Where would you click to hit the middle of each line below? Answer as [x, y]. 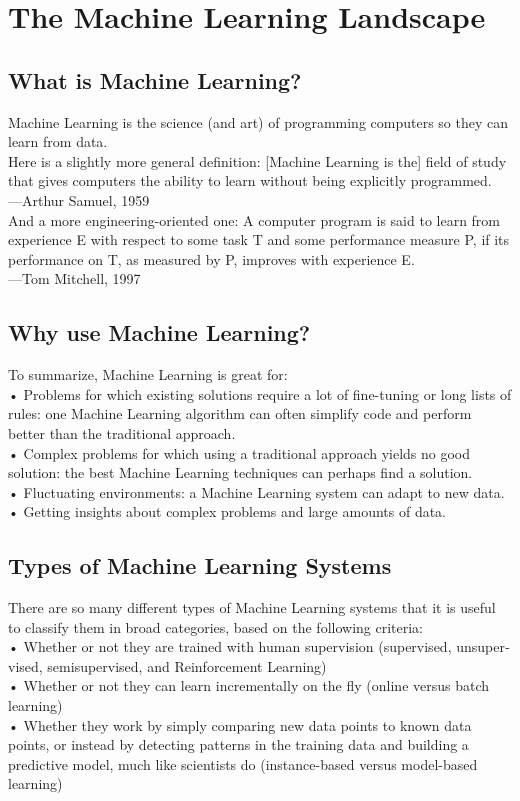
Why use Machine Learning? [159, 332]
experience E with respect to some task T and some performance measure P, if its [259, 239]
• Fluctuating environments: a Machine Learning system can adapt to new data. [256, 491]
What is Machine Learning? [155, 79]
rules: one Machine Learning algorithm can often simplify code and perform [240, 413]
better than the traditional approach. [122, 432]
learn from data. [58, 141]
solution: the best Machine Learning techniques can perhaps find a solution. [240, 472]
